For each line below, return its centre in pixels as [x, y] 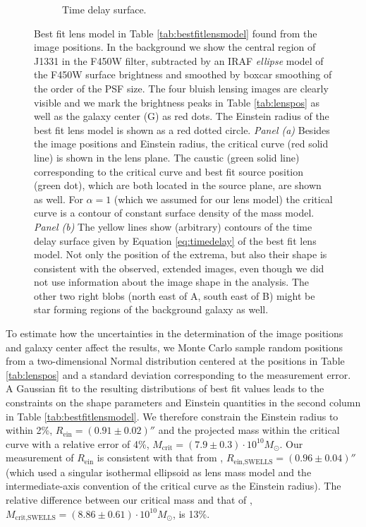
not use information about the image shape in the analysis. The [172, 282]
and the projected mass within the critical [249, 430]
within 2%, [29, 430]
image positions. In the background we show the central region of [175, 47]
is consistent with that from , [160, 458]
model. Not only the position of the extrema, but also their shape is [181, 254]
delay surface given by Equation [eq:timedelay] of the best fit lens [175, 240]
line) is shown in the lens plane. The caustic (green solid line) [167, 157]
